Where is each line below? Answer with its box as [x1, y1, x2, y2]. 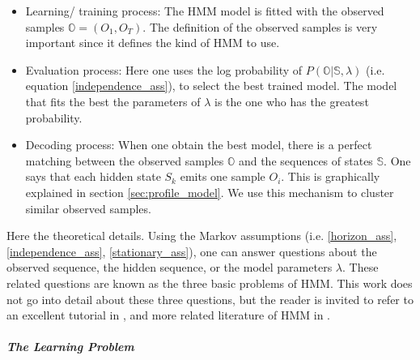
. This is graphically [281, 168, 380, 185]
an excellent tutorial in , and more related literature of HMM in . [6, 306, 331, 324]
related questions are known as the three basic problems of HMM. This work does [6, 274, 413, 291]
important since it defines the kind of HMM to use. [25, 34, 280, 51]
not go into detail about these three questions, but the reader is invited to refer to [6, 290, 414, 307]
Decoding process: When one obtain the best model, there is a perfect [25, 136, 372, 153]
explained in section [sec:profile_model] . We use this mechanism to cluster [25, 183, 394, 200]
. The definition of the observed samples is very [142, 18, 378, 35]
